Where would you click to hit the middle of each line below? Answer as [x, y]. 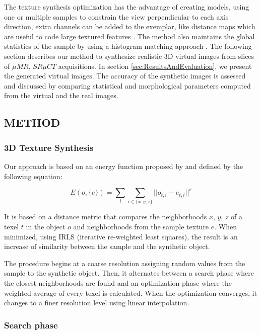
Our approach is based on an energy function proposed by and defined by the [124, 166]
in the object [46, 227]
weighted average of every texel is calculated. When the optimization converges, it [130, 293]
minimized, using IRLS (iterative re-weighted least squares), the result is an [121, 236]
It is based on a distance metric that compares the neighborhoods [106, 217]
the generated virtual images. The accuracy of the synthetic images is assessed [125, 76]
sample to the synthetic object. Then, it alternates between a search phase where [129, 273]
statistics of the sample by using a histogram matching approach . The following [128, 46]
